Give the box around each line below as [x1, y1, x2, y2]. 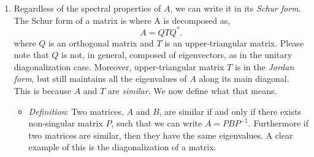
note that [13, 48, 49, 61]
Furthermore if [253, 117, 308, 130]
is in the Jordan [234, 60, 294, 73]
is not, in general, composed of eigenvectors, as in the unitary [61, 48, 293, 61]
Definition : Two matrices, [28, 104, 124, 117]
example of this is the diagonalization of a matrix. [28, 141, 216, 153]
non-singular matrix [28, 117, 103, 130]
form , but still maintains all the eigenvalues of [13, 72, 187, 85]
